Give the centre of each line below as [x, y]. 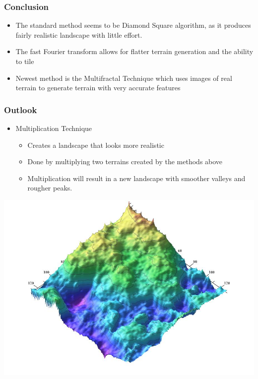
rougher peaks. [50, 188]
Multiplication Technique [54, 128]
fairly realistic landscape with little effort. [79, 34]
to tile [25, 61]
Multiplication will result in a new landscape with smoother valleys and [136, 178]
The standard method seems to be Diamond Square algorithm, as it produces [133, 25]
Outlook [21, 109]
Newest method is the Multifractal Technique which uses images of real [124, 78]
